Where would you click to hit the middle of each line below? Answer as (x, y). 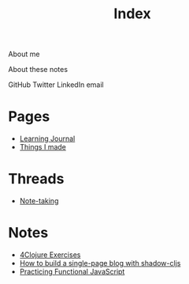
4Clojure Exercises (50, 255)
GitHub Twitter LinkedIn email (56, 85)
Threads (36, 179)
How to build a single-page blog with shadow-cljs (100, 263)
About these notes (38, 70)
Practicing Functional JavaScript (72, 271)
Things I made (43, 147)
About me (24, 54)
